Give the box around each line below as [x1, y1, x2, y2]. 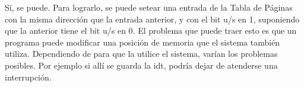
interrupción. [5, 70, 52, 83]
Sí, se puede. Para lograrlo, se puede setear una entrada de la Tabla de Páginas [5, 1, 293, 13]
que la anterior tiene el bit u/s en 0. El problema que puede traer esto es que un [5, 24, 297, 37]
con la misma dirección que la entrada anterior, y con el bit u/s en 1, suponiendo [5, 12, 300, 25]
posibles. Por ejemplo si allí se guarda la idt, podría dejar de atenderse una [5, 59, 278, 71]
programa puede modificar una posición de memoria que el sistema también [5, 36, 280, 48]
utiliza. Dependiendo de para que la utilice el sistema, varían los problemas [5, 47, 278, 60]
